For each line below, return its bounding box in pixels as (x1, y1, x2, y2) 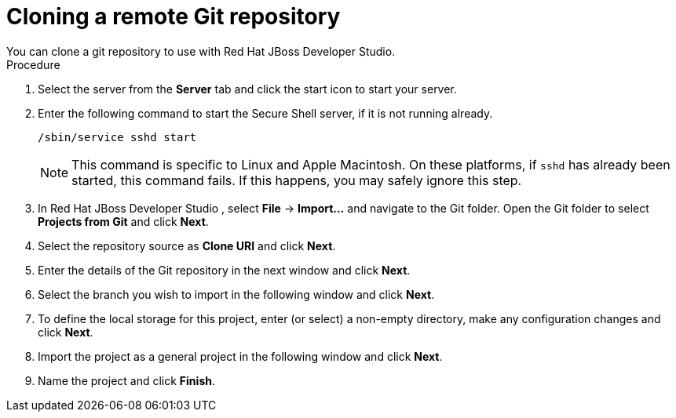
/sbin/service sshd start (38, 130, 197, 144)
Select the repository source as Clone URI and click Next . (38, 238, 336, 253)
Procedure (6, 57, 60, 71)
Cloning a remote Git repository (6, 3, 341, 30)
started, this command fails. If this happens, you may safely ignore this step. (71, 172, 522, 188)
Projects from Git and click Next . (38, 214, 209, 228)
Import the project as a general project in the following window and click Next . (38, 349, 443, 363)
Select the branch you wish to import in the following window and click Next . (38, 287, 435, 301)
